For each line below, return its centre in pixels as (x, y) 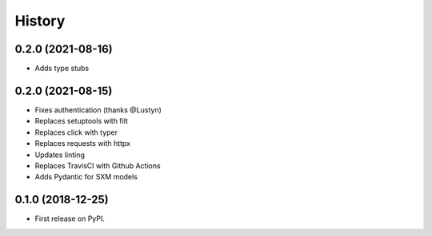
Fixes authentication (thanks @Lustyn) (98, 110)
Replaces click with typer (76, 132)
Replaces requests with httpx (83, 144)
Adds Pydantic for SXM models (86, 177)
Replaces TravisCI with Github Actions (98, 165)
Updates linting (60, 155)
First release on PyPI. (70, 218)
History (40, 21)
